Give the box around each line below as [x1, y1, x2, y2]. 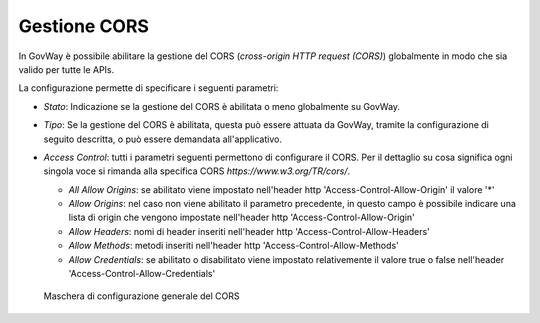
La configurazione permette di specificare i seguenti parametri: [18, 82, 279, 94]
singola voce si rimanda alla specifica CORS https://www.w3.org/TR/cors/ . [43, 165, 350, 177]
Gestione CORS [18, 15, 150, 37]
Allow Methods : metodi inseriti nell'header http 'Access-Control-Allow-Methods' [68, 240, 399, 252]
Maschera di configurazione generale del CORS [43, 290, 240, 302]
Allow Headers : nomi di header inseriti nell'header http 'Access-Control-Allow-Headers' [68, 225, 430, 237]
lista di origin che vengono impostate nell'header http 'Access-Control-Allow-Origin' [68, 211, 415, 224]
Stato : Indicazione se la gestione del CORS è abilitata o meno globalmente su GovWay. [43, 100, 400, 112]
